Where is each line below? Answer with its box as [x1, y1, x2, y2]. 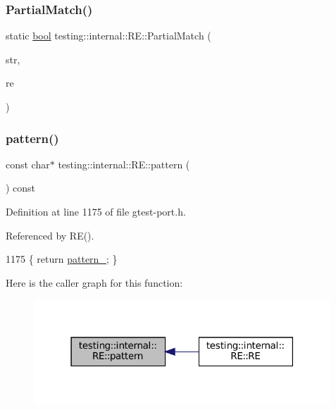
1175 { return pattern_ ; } [6, 251, 118, 266]
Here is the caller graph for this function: [6, 275, 183, 290]
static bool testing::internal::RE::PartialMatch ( [6, 28, 211, 43]
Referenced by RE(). [6, 228, 94, 242]
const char [6, 156, 50, 171]
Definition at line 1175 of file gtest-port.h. [6, 204, 186, 218]
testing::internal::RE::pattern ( [58, 156, 190, 171]
